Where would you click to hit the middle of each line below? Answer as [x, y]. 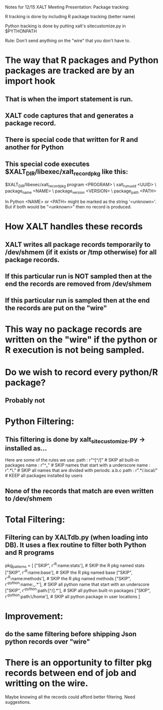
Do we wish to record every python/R [81, 372]
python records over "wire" [47, 641]
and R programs [30, 553]
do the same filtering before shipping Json [71, 634]
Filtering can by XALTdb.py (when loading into [77, 538]
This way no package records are [73, 329]
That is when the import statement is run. [69, 99]
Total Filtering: [35, 519]
